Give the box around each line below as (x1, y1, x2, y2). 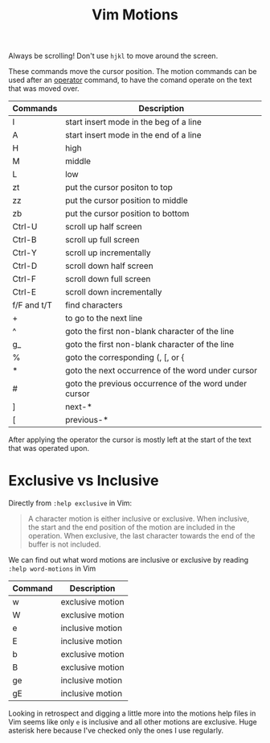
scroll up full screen (65, 234, 140, 246)
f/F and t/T (12, 299, 52, 311)
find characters (65, 299, 123, 311)
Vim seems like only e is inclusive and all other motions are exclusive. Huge (8, 717, 257, 727)
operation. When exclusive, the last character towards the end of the (27, 531, 256, 541)
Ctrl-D (12, 260, 38, 271)
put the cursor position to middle (65, 195, 189, 206)
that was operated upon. (8, 444, 90, 453)
